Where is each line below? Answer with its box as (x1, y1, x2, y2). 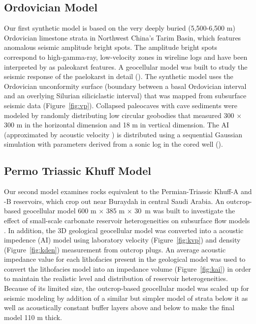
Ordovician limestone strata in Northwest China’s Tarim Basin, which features (4, 32, 241, 42)
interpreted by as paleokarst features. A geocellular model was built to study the (4, 61, 248, 72)
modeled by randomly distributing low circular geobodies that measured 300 (4, 110, 234, 120)
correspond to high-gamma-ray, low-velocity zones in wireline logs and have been (4, 51, 248, 62)
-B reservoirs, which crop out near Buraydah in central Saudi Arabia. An (4, 196, 224, 206)
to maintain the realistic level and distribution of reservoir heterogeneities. (4, 273, 228, 283)
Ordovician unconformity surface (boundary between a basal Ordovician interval (4, 81, 247, 91)
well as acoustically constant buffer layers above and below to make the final (4, 302, 235, 313)
